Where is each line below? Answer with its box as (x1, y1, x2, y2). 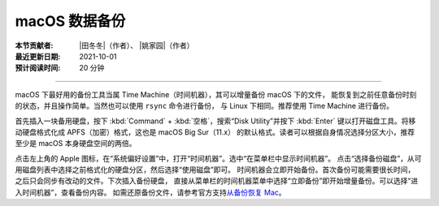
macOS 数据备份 (15, 12, 126, 30)
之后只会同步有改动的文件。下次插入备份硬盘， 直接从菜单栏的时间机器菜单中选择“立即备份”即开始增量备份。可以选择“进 (15, 176, 419, 186)
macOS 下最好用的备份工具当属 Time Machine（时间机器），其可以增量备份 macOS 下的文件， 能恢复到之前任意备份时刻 (15, 89, 417, 99)
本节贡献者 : (15, 41, 54, 50)
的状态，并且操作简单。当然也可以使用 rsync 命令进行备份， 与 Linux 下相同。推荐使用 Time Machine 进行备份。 (15, 101, 394, 111)
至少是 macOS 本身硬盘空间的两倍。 (15, 139, 137, 148)
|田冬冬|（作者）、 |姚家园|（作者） (79, 41, 194, 50)
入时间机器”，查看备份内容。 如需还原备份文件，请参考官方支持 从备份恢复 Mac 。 (15, 187, 286, 197)
